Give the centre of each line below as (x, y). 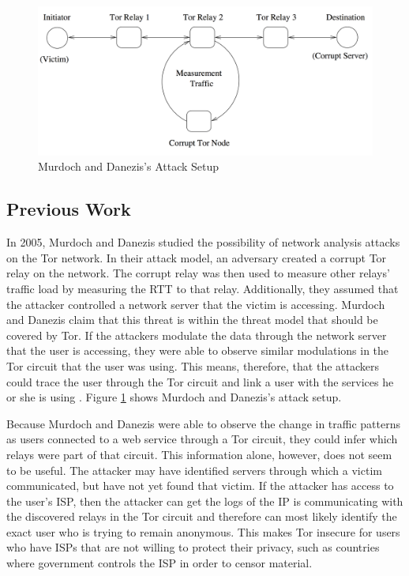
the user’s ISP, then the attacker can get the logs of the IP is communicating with (205, 501)
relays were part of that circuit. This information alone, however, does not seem (199, 454)
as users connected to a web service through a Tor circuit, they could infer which (202, 439)
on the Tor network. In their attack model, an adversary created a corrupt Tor (197, 257)
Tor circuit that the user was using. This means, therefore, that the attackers (193, 365)
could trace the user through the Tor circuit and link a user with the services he (200, 381)
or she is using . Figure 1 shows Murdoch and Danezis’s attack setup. (174, 397)
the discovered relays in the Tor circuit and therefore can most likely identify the (202, 516)
